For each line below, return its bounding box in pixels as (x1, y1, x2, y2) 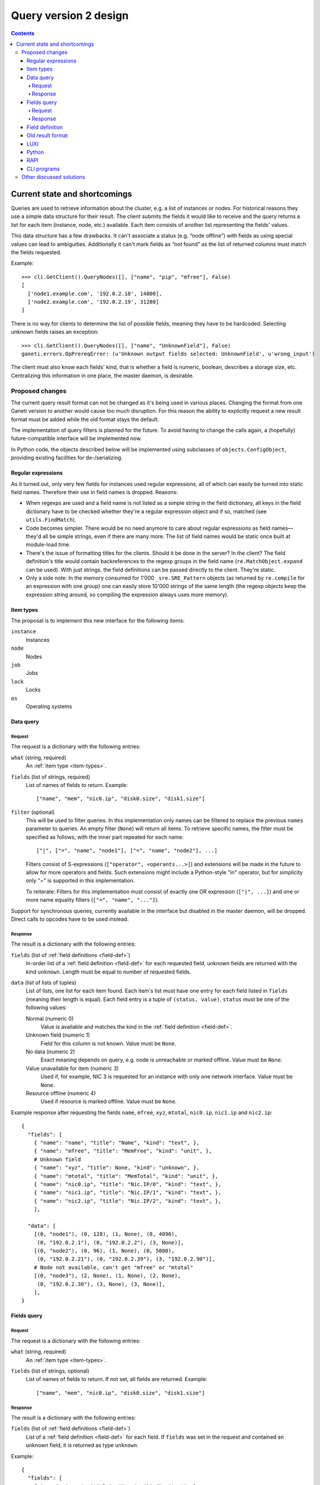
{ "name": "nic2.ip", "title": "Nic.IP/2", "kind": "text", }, (33, 1198, 222, 1204)
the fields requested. (11, 249, 62, 256)
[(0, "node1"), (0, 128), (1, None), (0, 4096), (33, 1231, 178, 1238)
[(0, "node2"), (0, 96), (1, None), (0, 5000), (33, 1247, 175, 1255)
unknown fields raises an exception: (11, 328, 99, 336)
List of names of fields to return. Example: (25, 781, 129, 788)
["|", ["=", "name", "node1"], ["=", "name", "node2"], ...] (36, 847, 217, 854)
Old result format (27, 132, 68, 139)
